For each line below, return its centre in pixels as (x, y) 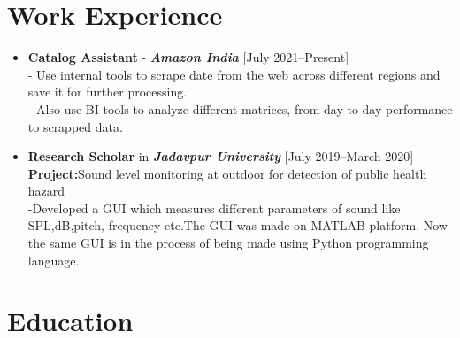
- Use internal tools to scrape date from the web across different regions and (234, 74)
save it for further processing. (107, 92)
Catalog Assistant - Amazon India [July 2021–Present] (188, 57)
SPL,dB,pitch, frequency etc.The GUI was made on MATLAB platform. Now (238, 225)
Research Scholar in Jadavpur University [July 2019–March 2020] (221, 156)
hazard (46, 191)
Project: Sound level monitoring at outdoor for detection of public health (227, 173)
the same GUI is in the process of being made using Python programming (228, 243)
